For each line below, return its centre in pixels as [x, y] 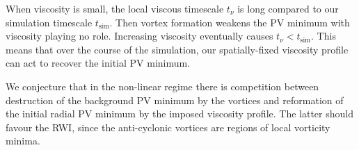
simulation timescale [49, 22]
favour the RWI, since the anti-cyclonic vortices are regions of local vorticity [168, 127]
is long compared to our [288, 8]
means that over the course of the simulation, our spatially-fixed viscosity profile [177, 49]
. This [324, 36]
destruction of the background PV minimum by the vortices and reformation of [175, 100]
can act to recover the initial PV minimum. [98, 63]
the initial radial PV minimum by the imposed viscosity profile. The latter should [179, 114]
